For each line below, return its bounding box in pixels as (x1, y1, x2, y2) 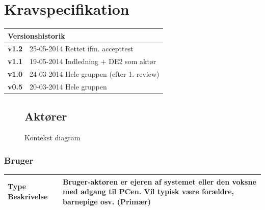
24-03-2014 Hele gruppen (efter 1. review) (30, 69, 160, 79)
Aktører (24, 108, 67, 124)
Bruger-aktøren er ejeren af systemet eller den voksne (63, 176, 256, 187)
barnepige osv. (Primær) (63, 196, 151, 206)
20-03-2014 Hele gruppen (30, 81, 107, 92)
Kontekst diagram (24, 132, 81, 143)
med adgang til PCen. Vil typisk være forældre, (63, 186, 234, 197)
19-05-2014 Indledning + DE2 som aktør (30, 56, 156, 67)
